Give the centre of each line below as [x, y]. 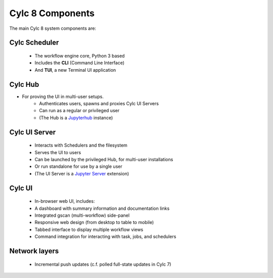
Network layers [34, 251]
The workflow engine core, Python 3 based [80, 56]
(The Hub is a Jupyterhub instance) [76, 118]
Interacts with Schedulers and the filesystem [81, 145]
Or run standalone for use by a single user [78, 166]
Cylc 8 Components [52, 13]
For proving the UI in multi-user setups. [63, 97]
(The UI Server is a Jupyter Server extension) [82, 173]
